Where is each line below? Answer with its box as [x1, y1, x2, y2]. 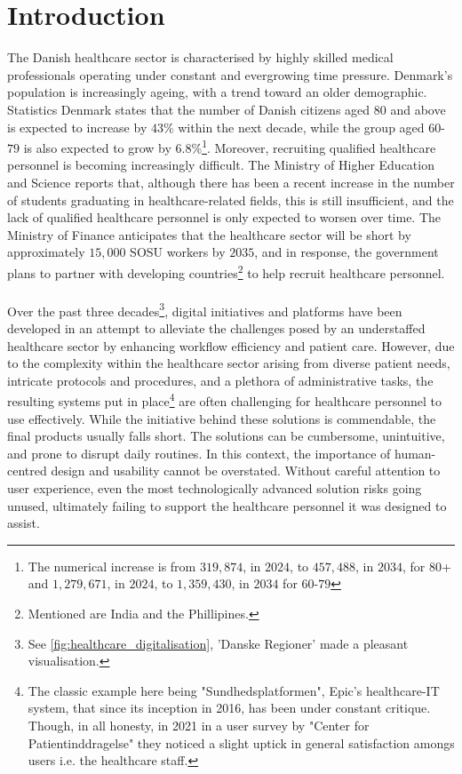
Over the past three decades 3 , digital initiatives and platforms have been [7, 299, 402, 320]
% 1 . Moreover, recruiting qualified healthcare [191, 136, 436, 156]
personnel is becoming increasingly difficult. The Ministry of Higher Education [7, 156, 434, 174]
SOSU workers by [130, 243, 226, 261]
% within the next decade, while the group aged [163, 117, 425, 136]
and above [390, 100, 446, 118]
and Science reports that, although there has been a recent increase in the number [7, 172, 455, 191]
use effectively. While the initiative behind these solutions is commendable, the [7, 409, 436, 427]
